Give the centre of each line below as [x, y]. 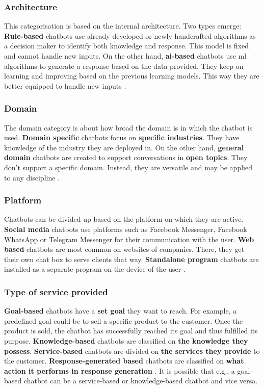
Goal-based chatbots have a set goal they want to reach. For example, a [121, 311]
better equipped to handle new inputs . [65, 85]
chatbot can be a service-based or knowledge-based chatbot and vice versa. [141, 381]
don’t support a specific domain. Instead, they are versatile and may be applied [128, 167]
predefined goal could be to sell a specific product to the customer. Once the [124, 320]
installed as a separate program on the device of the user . [95, 269]
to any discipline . [32, 177]
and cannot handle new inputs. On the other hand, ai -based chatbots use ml [125, 56]
